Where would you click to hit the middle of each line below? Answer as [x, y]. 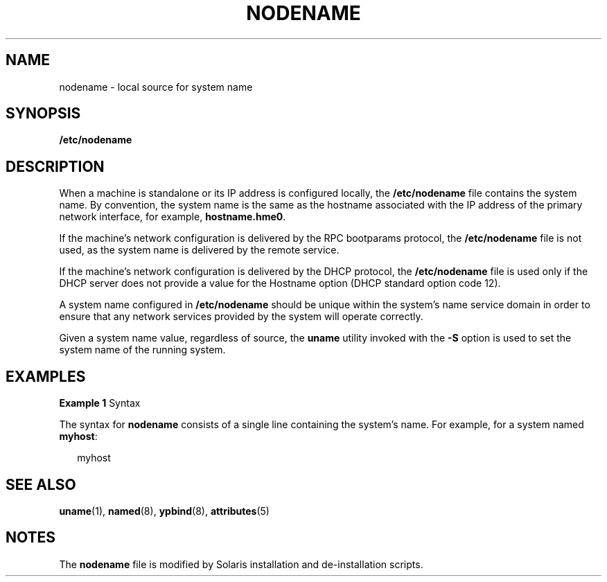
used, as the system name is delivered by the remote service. [199, 250]
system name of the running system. [142, 350]
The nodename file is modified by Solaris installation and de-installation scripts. [241, 564]
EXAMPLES [46, 376]
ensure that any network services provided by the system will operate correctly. [241, 317]
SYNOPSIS [43, 114]
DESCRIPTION [55, 166]
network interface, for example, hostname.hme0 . [173, 217]
